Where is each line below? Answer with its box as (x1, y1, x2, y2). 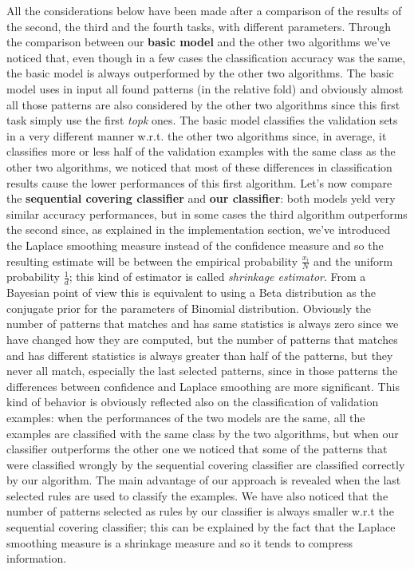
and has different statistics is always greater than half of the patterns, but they (6, 346, 393, 363)
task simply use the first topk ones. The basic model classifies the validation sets (6, 112, 398, 128)
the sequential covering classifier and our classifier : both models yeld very (6, 190, 396, 207)
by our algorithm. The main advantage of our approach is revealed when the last (6, 472, 401, 488)
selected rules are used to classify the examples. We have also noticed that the (6, 487, 388, 504)
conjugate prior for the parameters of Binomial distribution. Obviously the (6, 299, 371, 316)
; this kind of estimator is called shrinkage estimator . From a (69, 268, 366, 285)
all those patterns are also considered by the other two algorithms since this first (6, 96, 400, 113)
